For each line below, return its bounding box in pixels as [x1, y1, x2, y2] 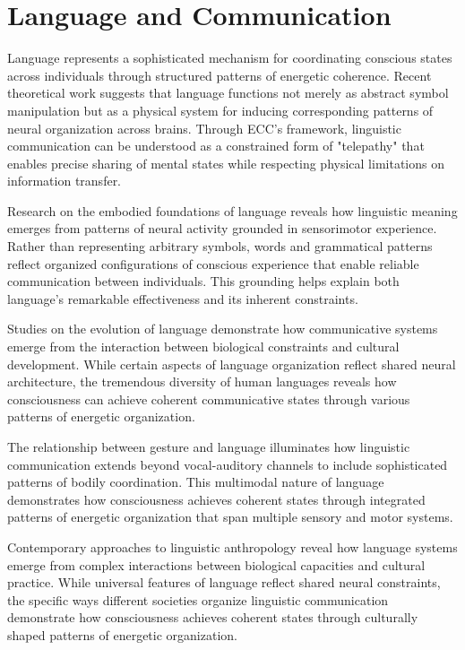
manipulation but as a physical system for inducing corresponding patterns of [7, 100, 434, 119]
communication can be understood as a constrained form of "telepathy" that [7, 136, 425, 155]
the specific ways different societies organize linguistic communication [7, 590, 389, 609]
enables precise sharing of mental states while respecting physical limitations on [7, 153, 444, 172]
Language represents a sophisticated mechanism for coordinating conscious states [7, 48, 452, 67]
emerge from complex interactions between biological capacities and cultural [7, 555, 426, 574]
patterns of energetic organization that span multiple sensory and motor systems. [7, 507, 453, 526]
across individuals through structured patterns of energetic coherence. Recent [7, 65, 432, 84]
